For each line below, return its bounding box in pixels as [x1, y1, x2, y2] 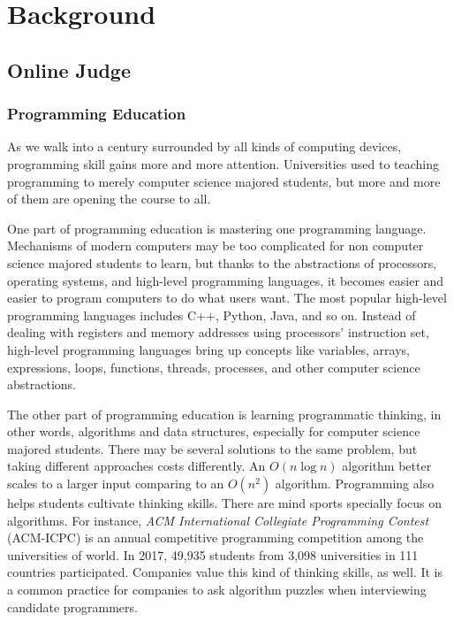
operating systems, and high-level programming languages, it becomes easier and [7, 271, 444, 289]
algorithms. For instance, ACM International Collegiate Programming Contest [7, 511, 429, 529]
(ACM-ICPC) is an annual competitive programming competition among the [7, 528, 424, 547]
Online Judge [7, 56, 131, 83]
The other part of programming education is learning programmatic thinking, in [7, 404, 442, 423]
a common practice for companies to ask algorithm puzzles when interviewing [7, 580, 427, 599]
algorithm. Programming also [275, 474, 435, 493]
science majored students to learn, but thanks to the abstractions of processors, [7, 253, 437, 272]
